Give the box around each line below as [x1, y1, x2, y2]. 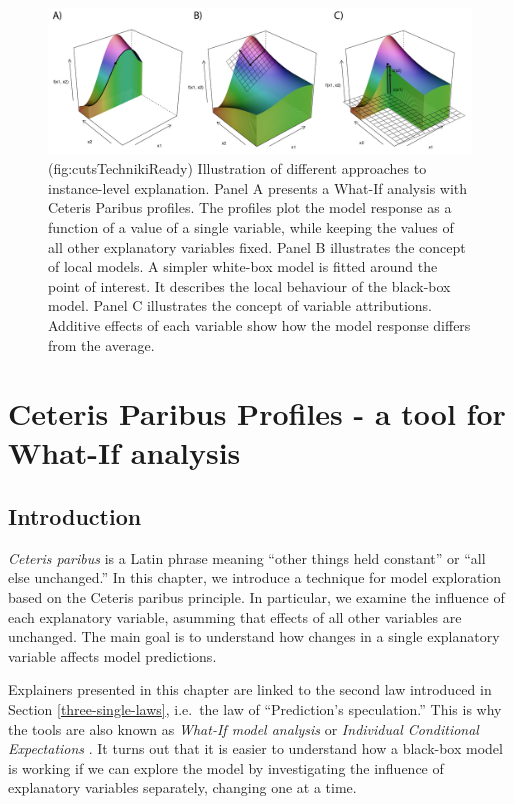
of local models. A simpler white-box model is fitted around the [48, 256, 438, 277]
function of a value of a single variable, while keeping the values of [48, 216, 454, 237]
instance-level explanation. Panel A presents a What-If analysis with [48, 177, 468, 198]
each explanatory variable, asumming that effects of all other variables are [8, 606, 462, 627]
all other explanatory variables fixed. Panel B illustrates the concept [48, 236, 466, 257]
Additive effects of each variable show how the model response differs [48, 314, 471, 335]
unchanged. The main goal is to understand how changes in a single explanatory [8, 626, 500, 647]
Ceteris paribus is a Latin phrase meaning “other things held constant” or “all [8, 547, 486, 568]
